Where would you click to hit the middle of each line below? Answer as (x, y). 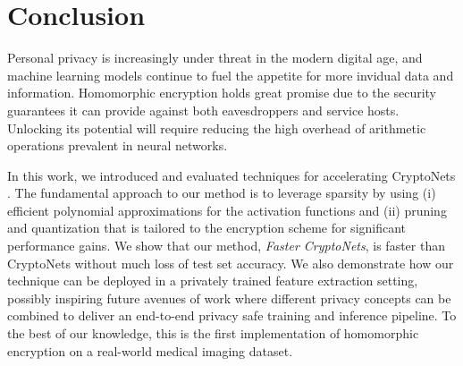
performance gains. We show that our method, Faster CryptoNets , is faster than (226, 246)
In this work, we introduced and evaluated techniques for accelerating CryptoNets (231, 175)
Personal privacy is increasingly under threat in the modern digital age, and (215, 58)
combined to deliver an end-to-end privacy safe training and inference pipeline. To (232, 315)
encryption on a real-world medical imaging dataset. (150, 350)
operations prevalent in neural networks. (118, 145)
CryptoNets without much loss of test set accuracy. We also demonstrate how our (231, 263)
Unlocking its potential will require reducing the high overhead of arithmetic (217, 128)
